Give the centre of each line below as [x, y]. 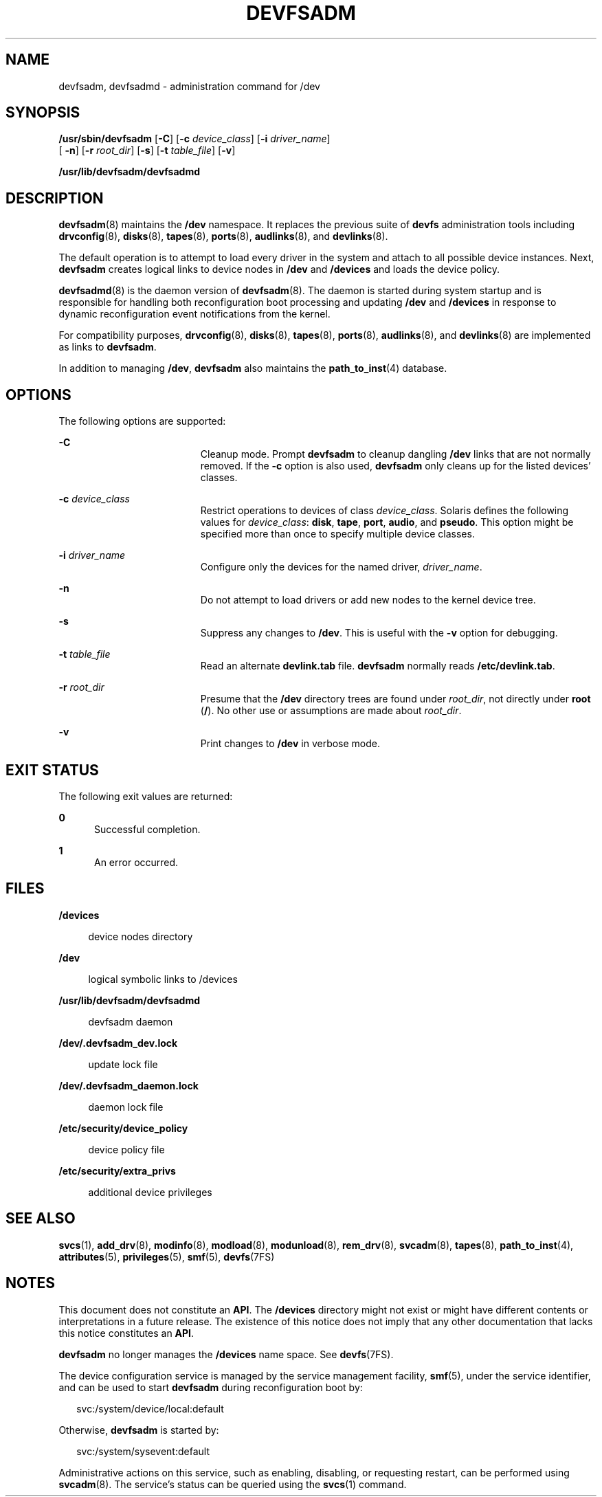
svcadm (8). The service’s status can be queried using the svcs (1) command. [233, 1484]
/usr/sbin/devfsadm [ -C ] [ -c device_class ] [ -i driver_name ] [194, 139]
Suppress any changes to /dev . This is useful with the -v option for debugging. [379, 633]
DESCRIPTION [55, 198]
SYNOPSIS [43, 113]
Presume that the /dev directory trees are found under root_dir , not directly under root [395, 699]
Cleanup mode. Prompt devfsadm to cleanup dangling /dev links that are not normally [395, 454]
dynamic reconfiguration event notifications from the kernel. [194, 314]
